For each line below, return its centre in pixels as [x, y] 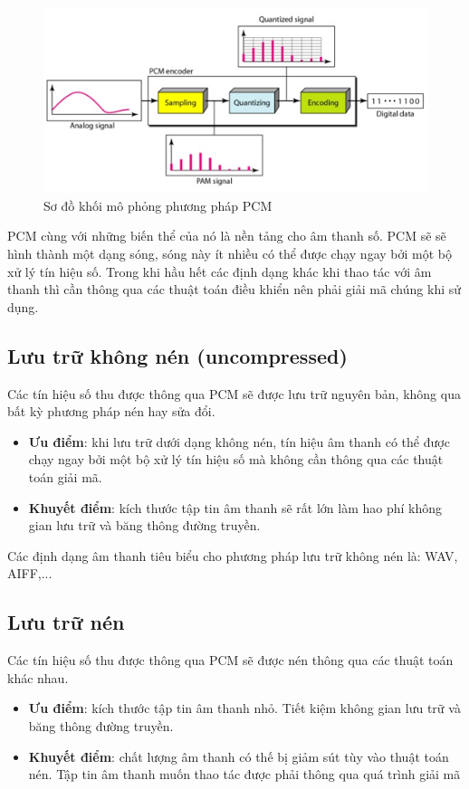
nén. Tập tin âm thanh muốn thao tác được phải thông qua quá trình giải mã [244, 774]
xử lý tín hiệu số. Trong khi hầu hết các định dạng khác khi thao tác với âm [220, 271]
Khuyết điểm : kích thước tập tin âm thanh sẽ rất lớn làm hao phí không [235, 507]
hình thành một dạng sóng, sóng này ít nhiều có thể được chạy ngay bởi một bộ [230, 254]
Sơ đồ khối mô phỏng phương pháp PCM [158, 205]
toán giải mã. [65, 476]
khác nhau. [38, 677]
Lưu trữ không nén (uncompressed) [177, 355]
